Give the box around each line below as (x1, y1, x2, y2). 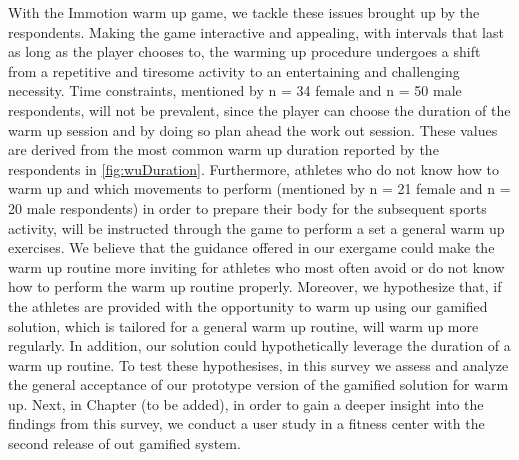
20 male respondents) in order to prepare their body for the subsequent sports (8, 197, 487, 218)
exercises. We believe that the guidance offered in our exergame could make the (8, 237, 495, 258)
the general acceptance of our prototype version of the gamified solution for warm (8, 374, 509, 395)
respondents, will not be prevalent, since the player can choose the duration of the (8, 99, 511, 120)
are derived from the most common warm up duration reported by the (8, 139, 439, 160)
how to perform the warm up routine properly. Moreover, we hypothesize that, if (8, 276, 502, 297)
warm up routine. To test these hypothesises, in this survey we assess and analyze (8, 354, 509, 375)
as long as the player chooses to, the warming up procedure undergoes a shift (8, 41, 481, 62)
